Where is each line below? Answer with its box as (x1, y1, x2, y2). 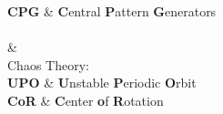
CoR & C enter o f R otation (7, 90, 164, 109)
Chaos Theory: (7, 55, 89, 74)
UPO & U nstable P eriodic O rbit (7, 73, 197, 92)
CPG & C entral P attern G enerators (7, 2, 217, 20)
